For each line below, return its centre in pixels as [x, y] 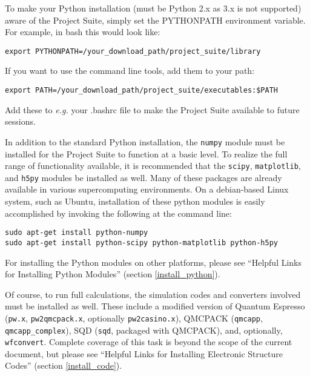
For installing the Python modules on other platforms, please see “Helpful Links [153, 262]
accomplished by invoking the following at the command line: [118, 213]
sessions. [20, 121]
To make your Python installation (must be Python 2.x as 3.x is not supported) [153, 8]
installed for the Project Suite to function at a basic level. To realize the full [146, 153]
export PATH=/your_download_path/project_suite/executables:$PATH [142, 91]
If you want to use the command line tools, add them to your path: [130, 71]
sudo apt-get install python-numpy [77, 233]
